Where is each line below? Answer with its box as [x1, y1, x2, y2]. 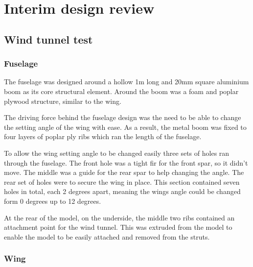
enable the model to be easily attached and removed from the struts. [4, 231, 210, 242]
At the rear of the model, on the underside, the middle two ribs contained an [4, 212, 235, 222]
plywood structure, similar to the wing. [4, 96, 121, 106]
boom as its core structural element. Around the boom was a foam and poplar [4, 86, 239, 96]
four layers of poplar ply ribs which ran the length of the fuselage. [4, 131, 202, 142]
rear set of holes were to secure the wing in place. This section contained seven [4, 176, 240, 187]
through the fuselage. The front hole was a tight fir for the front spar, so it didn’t [4, 157, 248, 168]
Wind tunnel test [4, 31, 93, 47]
